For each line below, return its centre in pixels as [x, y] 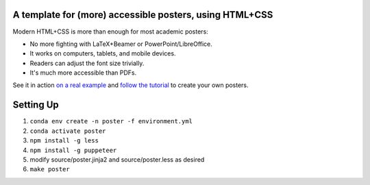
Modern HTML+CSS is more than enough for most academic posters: [110, 32]
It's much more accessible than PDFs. [83, 73]
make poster [50, 169]
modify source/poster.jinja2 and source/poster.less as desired [117, 159]
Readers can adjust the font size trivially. [87, 63]
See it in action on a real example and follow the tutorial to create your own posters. [131, 85]
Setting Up [36, 105]
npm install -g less [64, 141]
